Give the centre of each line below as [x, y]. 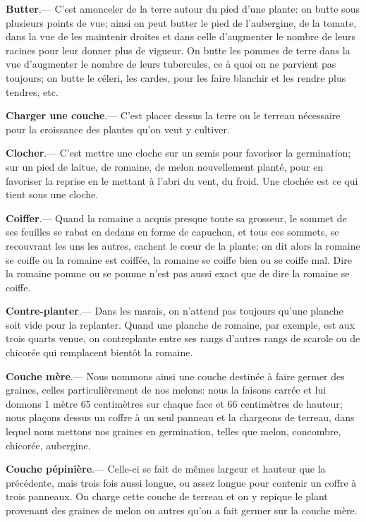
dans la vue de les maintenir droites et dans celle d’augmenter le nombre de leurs [181, 36]
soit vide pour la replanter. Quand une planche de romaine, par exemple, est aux [181, 324]
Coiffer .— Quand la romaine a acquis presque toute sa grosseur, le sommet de [176, 218]
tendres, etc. [32, 91]
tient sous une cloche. [52, 194]
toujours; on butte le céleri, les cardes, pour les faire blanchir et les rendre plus [176, 77]
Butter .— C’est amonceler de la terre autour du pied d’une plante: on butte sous [183, 8]
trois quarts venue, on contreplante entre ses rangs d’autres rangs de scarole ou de [183, 338]
